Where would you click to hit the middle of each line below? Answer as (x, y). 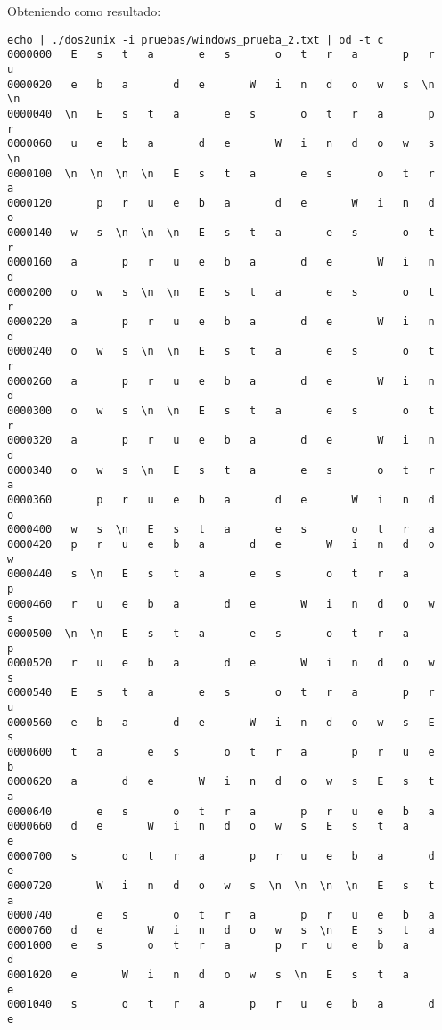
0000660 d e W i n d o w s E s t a (209, 826)
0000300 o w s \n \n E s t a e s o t (221, 411)
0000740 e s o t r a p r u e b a (221, 916)
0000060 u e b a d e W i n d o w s (221, 144)
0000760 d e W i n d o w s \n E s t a (221, 930)
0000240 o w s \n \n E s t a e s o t (221, 352)
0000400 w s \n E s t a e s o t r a (221, 530)
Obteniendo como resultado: (84, 11)
